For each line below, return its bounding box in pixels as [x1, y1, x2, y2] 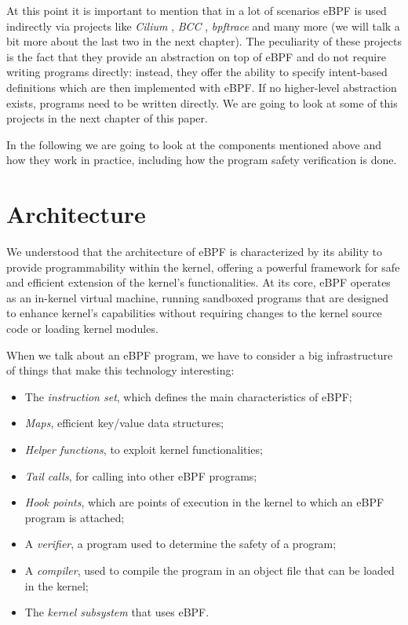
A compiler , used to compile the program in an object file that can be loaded [24, 561, 395, 578]
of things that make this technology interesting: [6, 362, 235, 378]
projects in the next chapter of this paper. [6, 110, 208, 126]
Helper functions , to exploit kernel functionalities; [24, 441, 263, 457]
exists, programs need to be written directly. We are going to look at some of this [6, 94, 398, 111]
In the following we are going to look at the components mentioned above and [6, 136, 382, 152]
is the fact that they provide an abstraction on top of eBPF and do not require [6, 48, 386, 64]
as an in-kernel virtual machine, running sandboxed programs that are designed [6, 289, 389, 305]
